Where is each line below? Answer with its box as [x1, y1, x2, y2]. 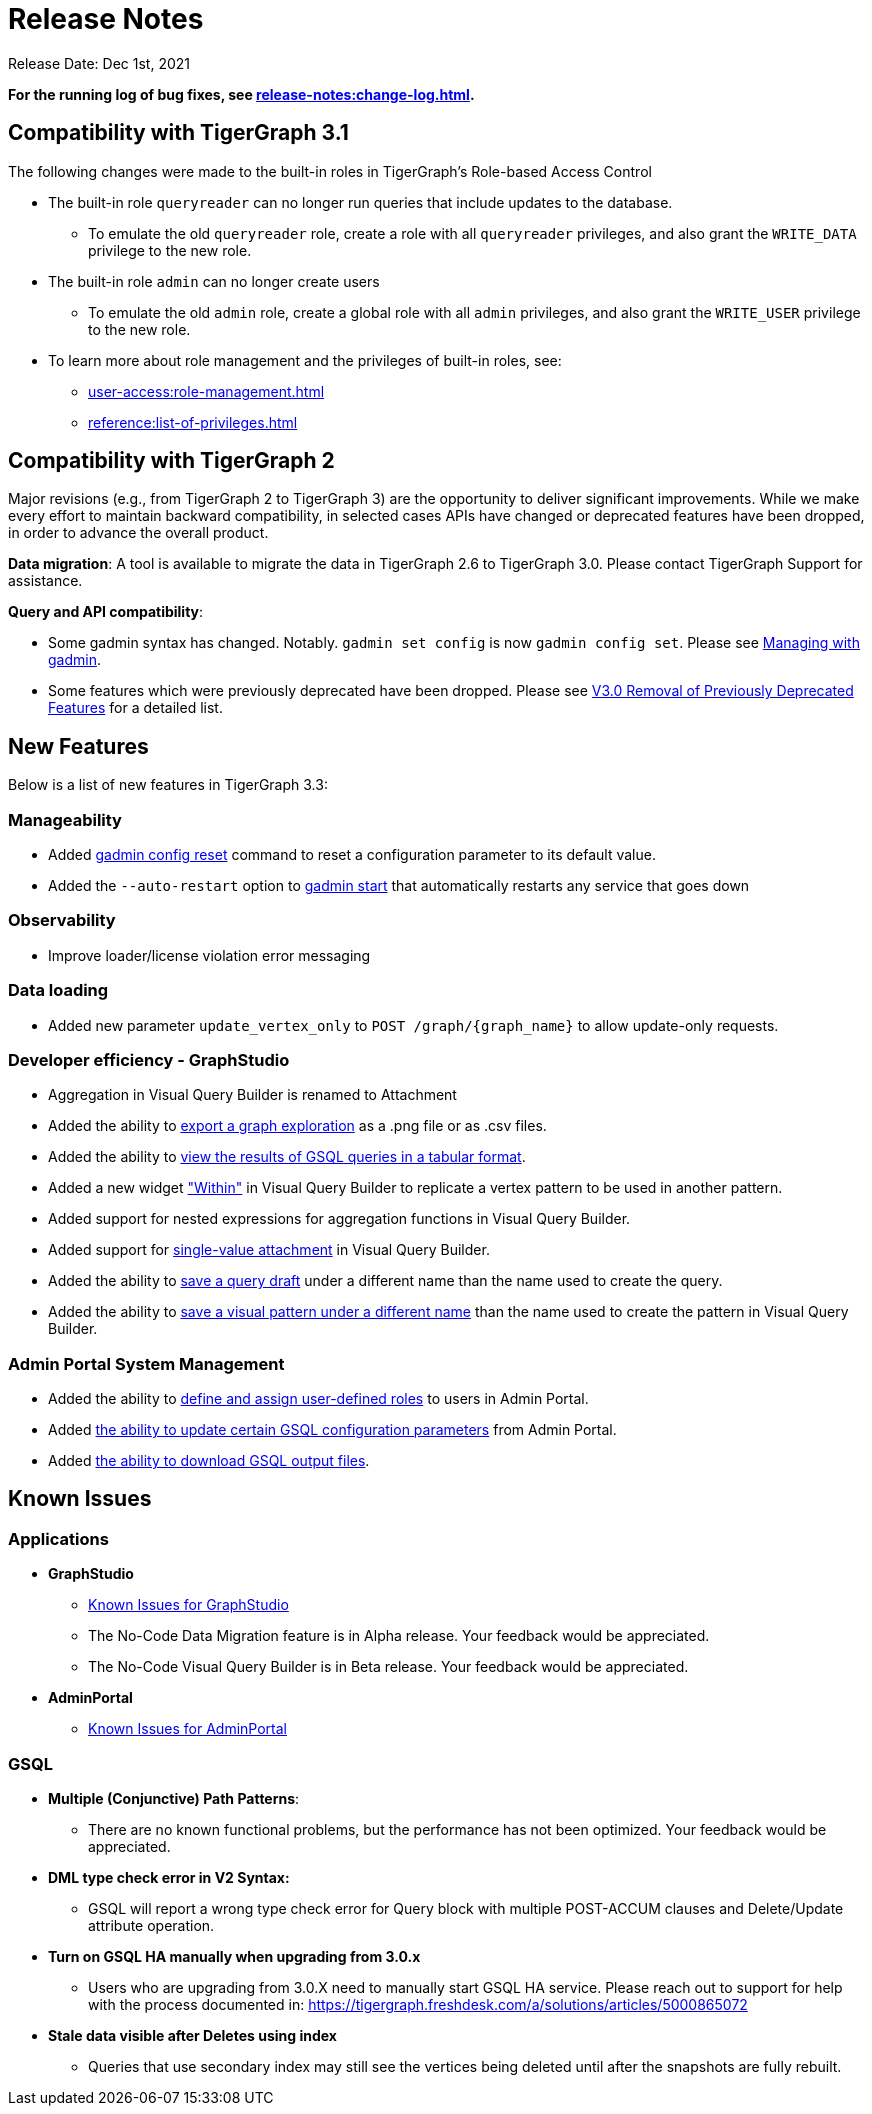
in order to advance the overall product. [8, 524, 269, 542]
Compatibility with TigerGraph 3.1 [8, 120, 349, 146]
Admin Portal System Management [8, 1353, 285, 1374]
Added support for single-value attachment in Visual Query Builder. [48, 1241, 490, 1259]
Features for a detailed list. [48, 699, 223, 717]
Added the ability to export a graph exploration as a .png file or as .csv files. [48, 1117, 547, 1135]
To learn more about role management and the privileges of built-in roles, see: [48, 351, 562, 369]
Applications [8, 1528, 109, 1549]
